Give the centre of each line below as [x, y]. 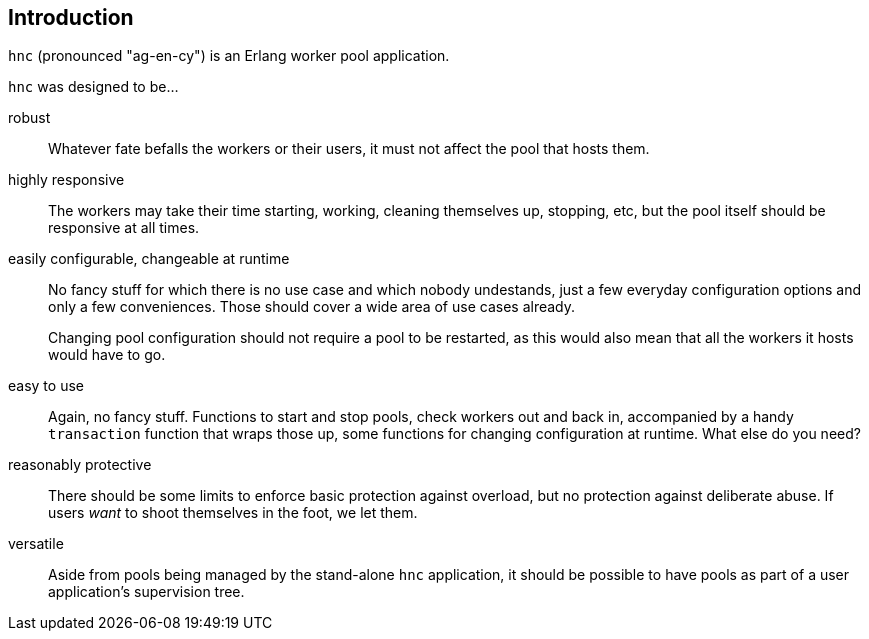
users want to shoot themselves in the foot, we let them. [233, 513]
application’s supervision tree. [146, 592]
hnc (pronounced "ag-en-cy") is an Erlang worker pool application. [229, 56]
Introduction [71, 17]
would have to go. [107, 355]
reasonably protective [80, 465]
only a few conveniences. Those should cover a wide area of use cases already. [312, 307]
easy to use [46, 386]
